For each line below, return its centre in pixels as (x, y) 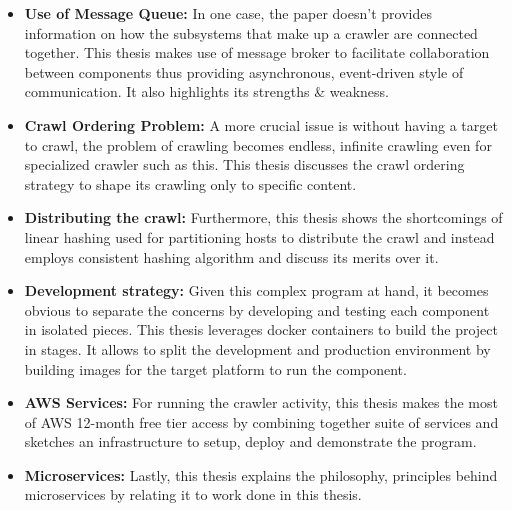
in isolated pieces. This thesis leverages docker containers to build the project (261, 329)
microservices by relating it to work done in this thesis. (193, 494)
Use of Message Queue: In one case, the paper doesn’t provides (228, 13)
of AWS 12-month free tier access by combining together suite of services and (261, 421)
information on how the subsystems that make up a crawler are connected (251, 32)
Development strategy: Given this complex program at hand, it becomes (256, 290)
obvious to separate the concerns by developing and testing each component (257, 309)
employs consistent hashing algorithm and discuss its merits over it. (231, 256)
